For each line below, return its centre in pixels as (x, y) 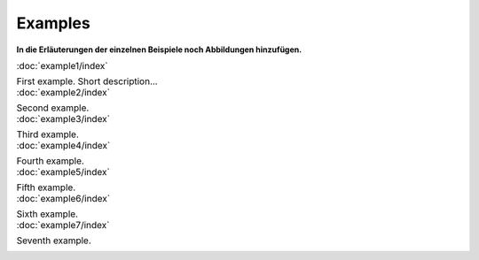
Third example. (48, 134)
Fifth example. (46, 187)
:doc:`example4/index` (63, 145)
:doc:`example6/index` (63, 198)
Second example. (53, 108)
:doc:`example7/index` (63, 225)
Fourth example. (50, 161)
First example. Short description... (87, 81)
